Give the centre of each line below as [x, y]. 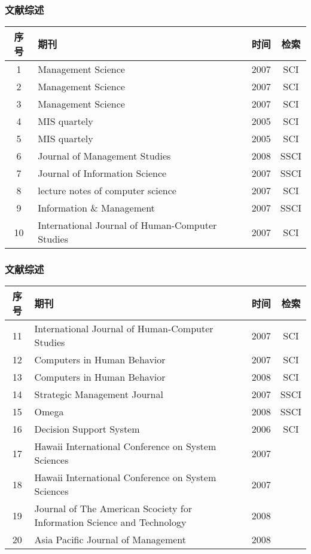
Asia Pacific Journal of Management [110, 540]
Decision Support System [87, 429]
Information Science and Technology [110, 522]
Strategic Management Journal [99, 394]
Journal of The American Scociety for [113, 509]
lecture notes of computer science [107, 191]
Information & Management [96, 208]
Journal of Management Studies [104, 156]
